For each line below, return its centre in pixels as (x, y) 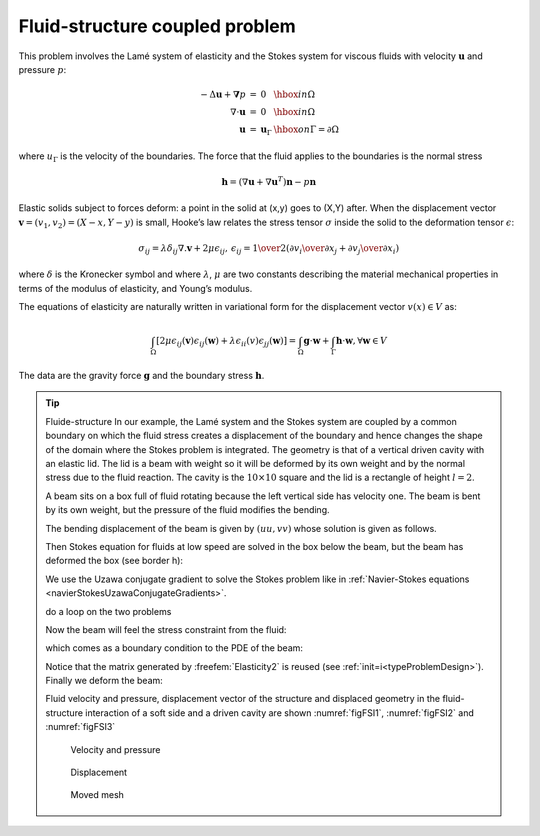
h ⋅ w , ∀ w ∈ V (361, 341)
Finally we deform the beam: (104, 681)
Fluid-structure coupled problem (157, 26)
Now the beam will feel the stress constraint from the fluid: (166, 629)
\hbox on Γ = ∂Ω (306, 129)
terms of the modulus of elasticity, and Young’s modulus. (135, 288)
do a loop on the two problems (108, 611)
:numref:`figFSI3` (80, 727)
